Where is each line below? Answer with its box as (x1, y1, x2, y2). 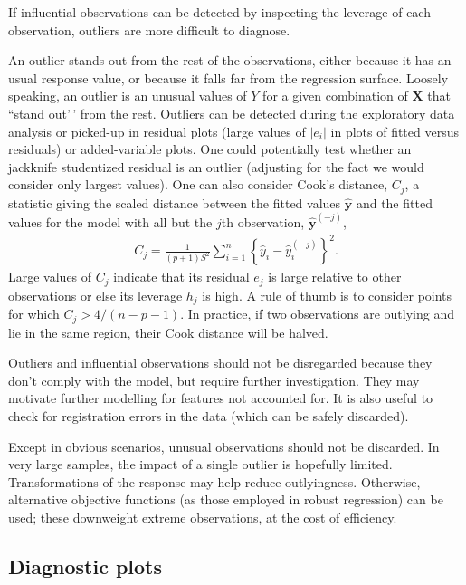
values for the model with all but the (8, 213, 213, 232)
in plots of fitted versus (330, 121, 459, 140)
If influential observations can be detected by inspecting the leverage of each (8, 3, 431, 21)
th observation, (221, 213, 305, 232)
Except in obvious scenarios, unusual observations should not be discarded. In (8, 436, 440, 456)
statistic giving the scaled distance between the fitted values (8, 193, 341, 212)
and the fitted (356, 193, 433, 212)
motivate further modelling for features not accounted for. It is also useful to (8, 388, 433, 408)
